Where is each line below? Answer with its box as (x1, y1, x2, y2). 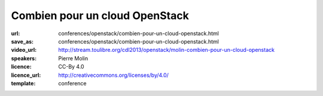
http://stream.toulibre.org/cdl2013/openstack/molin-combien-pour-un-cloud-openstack (58, 47, 275, 54)
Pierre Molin (58, 54, 89, 62)
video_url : (11, 47, 37, 54)
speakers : (11, 54, 37, 62)
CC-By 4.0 (58, 63, 84, 70)
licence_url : (11, 72, 41, 79)
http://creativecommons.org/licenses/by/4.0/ (58, 72, 169, 79)
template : (11, 79, 36, 86)
